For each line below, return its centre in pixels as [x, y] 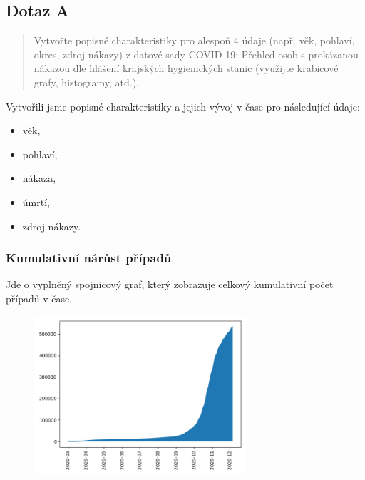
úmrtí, [36, 201]
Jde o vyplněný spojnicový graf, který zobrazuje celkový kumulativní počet [170, 284]
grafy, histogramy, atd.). [86, 82]
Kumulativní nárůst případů [89, 258]
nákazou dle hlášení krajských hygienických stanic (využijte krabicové [186, 68]
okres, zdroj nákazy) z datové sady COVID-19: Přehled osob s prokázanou [196, 54]
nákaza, [39, 178]
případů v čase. [39, 298]
